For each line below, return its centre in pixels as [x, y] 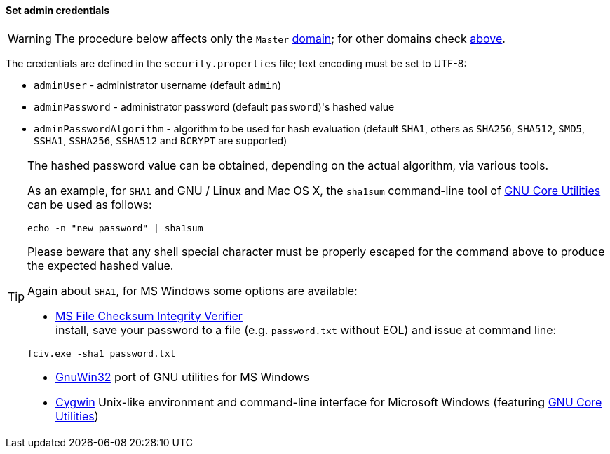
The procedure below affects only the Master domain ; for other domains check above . [280, 38]
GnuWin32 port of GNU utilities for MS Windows [183, 377]
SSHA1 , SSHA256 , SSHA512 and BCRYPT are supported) [161, 140]
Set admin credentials [58, 10]
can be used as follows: [90, 204]
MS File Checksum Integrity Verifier [149, 316]
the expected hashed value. [101, 265]
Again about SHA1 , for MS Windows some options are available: [192, 290]
